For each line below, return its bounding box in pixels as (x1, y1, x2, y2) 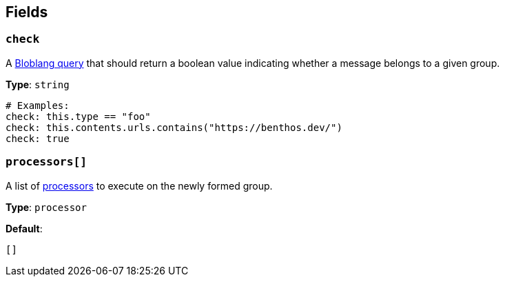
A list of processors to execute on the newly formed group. (6, 179, 273, 192)
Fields (6, 3, 48, 21)
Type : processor (6, 201, 87, 213)
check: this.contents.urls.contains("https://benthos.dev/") (6, 121, 342, 133)
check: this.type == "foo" (6, 110, 151, 122)
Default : (6, 222, 43, 234)
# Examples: (6, 99, 70, 111)
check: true (6, 132, 70, 144)
